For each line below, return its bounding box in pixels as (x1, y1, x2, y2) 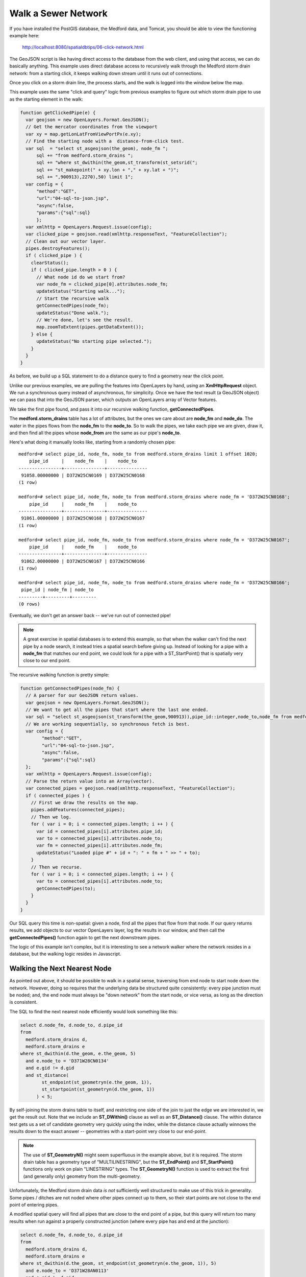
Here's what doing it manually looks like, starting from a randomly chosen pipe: (9, 439, 176, 445)
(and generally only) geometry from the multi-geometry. (23, 1173, 141, 1179)
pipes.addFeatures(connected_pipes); (31, 807, 125, 813)
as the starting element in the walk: (9, 96, 84, 102)
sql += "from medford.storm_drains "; (36, 153, 134, 158)
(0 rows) (18, 601, 40, 607)
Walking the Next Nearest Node (9, 964, 112, 973)
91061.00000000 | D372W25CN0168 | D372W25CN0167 (21, 515, 145, 521)
